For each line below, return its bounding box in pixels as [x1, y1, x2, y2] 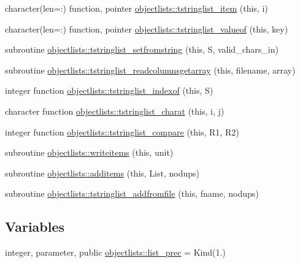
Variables [5, 217, 65, 236]
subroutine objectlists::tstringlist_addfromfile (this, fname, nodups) [5, 187, 259, 200]
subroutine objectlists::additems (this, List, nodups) [5, 166, 199, 179]
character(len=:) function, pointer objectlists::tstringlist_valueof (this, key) [5, 22, 288, 35]
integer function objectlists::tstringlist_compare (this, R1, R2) [5, 125, 239, 138]
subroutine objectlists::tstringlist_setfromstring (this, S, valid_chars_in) [5, 43, 279, 56]
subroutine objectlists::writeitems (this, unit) [5, 146, 174, 159]
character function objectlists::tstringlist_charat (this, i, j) [5, 104, 225, 117]
